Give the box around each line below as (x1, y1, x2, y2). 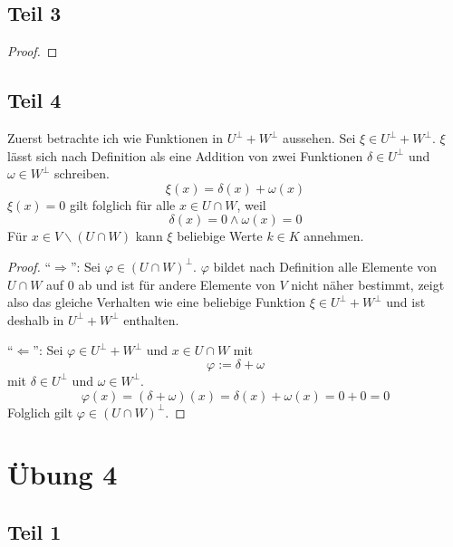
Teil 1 (7, 517, 62, 545)
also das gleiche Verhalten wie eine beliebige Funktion (7, 293, 305, 312)
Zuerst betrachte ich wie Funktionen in (7, 129, 223, 147)
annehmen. (304, 226, 364, 245)
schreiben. (54, 164, 110, 183)
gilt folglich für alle (69, 195, 176, 214)
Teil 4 (7, 86, 62, 114)
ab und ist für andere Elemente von (78, 274, 275, 293)
